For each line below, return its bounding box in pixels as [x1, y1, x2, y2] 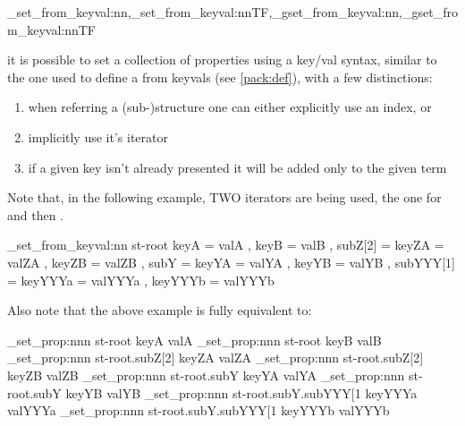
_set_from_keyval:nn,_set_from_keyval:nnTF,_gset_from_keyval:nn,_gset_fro [7, 3, 458, 21]
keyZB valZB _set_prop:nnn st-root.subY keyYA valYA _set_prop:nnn [7, 365, 405, 384]
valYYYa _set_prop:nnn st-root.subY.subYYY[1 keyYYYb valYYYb [7, 401, 390, 420]
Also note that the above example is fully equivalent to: [7, 301, 312, 319]
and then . [7, 205, 64, 224]
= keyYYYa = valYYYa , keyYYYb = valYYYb [7, 270, 275, 289]
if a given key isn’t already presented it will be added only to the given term [28, 158, 447, 176]
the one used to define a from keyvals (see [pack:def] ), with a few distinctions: [7, 67, 433, 86]
